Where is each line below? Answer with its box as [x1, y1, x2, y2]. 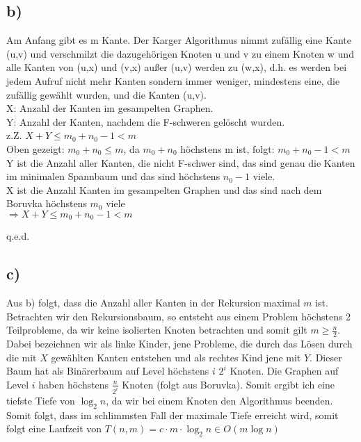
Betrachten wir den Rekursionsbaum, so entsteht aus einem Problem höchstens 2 [6, 309, 351, 323]
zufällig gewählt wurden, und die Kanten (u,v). [6, 87, 207, 101]
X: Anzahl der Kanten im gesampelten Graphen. [6, 101, 214, 115]
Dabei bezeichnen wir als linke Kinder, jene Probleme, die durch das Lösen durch [6, 336, 353, 351]
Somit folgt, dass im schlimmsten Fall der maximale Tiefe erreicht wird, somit [6, 407, 339, 422]
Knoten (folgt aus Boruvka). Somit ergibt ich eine [122, 377, 335, 391]
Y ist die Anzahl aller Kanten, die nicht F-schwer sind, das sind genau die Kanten [6, 155, 355, 170]
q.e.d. [6, 229, 30, 243]
